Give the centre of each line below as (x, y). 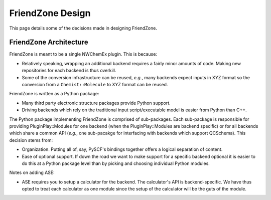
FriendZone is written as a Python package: (54, 94)
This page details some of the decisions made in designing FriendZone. (83, 28)
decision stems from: (31, 140)
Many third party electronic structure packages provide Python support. (96, 103)
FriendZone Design (50, 13)
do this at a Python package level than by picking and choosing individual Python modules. (116, 163)
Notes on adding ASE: (32, 172)
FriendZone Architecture (49, 42)
